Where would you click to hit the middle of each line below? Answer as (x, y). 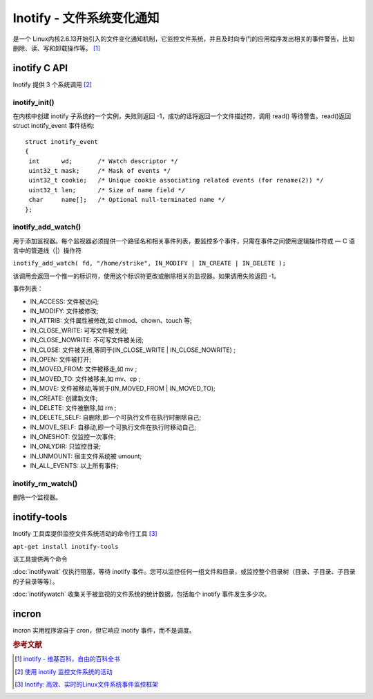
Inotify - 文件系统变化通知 (86, 18)
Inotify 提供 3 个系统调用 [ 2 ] (52, 84)
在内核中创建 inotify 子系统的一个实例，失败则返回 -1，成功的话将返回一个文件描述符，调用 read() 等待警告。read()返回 (182, 116)
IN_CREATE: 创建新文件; (64, 398)
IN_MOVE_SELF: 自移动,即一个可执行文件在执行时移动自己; (113, 427)
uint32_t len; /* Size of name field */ (107, 190)
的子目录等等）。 (36, 581)
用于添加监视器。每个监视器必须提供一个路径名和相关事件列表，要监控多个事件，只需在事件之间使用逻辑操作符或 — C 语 (184, 241)
